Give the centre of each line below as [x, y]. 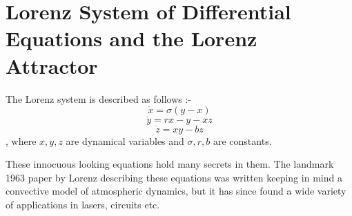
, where [21, 140]
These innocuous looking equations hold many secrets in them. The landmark [170, 164]
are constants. [242, 140]
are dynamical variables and [125, 140]
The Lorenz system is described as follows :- [99, 98]
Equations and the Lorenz [131, 38]
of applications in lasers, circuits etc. [83, 204]
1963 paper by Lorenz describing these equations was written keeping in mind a [174, 177]
